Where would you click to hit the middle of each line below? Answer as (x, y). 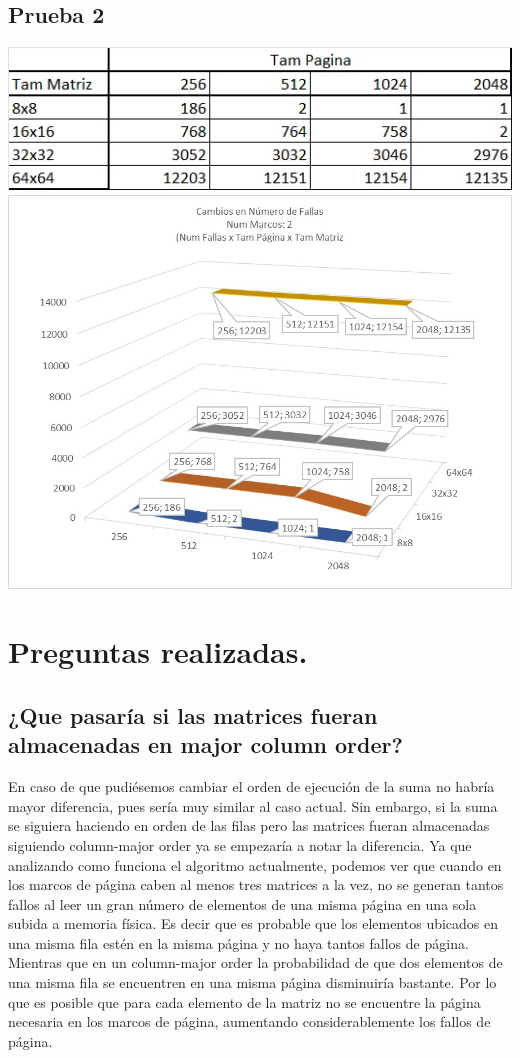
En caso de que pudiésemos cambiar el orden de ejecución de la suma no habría (251, 786)
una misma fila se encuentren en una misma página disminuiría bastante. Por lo (252, 982)
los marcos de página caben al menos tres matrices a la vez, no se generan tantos (256, 884)
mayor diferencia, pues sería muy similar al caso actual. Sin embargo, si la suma (253, 805)
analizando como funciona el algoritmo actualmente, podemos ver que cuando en (255, 864)
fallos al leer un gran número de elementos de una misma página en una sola (242, 903)
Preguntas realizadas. (158, 651)
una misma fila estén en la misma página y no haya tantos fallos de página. (238, 942)
